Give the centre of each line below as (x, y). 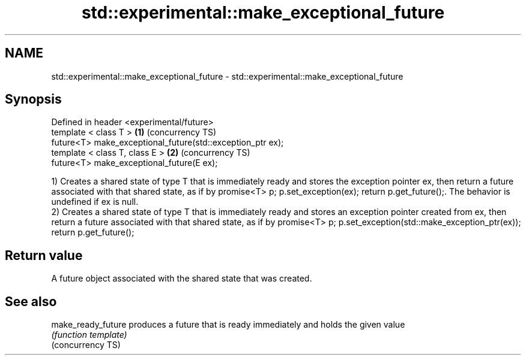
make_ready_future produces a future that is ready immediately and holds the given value (228, 325)
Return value (44, 255)
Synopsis (33, 99)
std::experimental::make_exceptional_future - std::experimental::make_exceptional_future (227, 76)
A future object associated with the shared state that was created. (182, 279)
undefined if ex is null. (95, 202)
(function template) (89, 335)
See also (31, 301)
